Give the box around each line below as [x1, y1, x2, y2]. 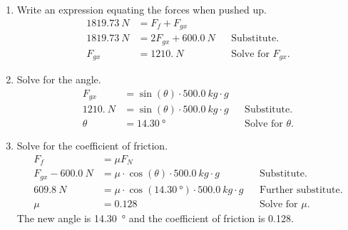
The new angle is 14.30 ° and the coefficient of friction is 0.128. [16, 210, 294, 225]
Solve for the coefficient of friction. [16, 138, 168, 153]
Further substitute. [259, 184, 343, 195]
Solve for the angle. [16, 72, 101, 87]
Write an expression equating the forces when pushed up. [16, 2, 267, 16]
